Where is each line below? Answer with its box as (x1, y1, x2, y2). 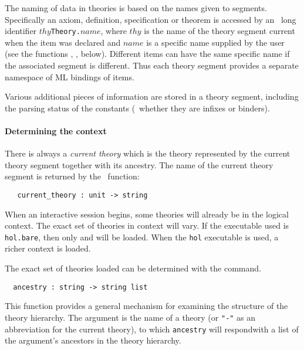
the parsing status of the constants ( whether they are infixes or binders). (5, 101, 270, 114)
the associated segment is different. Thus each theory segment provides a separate (5, 59, 299, 72)
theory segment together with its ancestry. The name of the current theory (5, 158, 273, 171)
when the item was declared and (5, 36, 121, 48)
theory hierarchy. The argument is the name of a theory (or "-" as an (5, 311, 256, 323)
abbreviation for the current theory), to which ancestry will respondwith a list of (5, 322, 299, 335)
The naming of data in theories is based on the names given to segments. (5, 2, 267, 13)
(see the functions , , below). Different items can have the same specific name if (5, 47, 290, 60)
